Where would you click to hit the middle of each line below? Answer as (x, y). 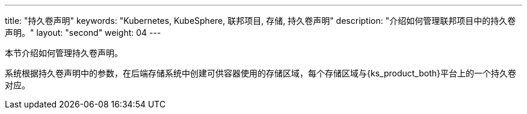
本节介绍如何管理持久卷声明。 (64, 53)
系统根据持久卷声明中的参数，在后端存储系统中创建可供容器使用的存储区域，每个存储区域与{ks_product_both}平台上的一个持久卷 (260, 73)
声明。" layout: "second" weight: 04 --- (83, 33)
